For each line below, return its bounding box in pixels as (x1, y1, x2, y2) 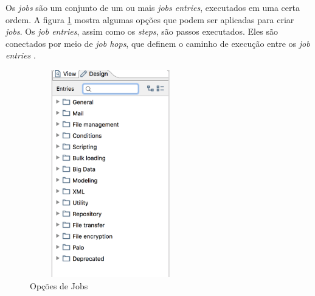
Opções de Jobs (30, 279, 88, 292)
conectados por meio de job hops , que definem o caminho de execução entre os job (5, 37, 310, 49)
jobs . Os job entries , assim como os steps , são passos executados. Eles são (5, 25, 278, 38)
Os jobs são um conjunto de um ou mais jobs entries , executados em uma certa (5, 1, 300, 13)
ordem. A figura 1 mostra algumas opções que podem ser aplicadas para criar (5, 13, 294, 26)
